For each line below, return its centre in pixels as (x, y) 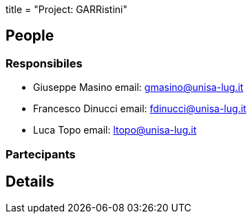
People (30, 36)
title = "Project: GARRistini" (66, 9)
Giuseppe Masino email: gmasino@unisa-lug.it (138, 87)
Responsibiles (44, 63)
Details (30, 182)
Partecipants (41, 154)
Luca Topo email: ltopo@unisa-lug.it (115, 130)
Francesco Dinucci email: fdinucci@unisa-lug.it (140, 109)
